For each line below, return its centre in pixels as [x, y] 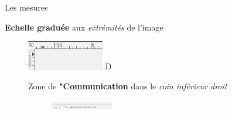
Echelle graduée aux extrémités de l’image [84, 27]
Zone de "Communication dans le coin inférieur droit [128, 86]
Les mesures [26, 7]
